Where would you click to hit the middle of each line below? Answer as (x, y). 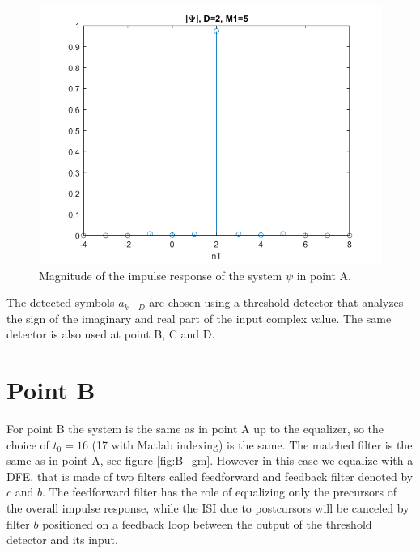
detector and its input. (62, 540)
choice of (28, 444)
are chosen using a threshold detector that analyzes (276, 302)
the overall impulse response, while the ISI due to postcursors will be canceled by (208, 508)
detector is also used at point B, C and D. (111, 334)
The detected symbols (61, 302)
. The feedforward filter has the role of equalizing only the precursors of (219, 492)
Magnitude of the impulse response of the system (161, 275)
